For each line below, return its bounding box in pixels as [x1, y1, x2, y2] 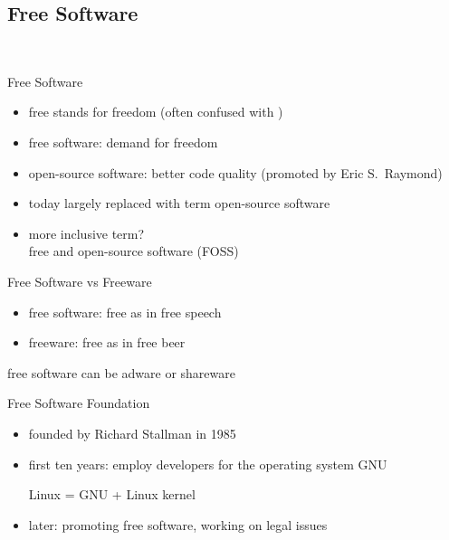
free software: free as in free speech [28, 302, 222, 321]
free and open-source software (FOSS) [28, 242, 239, 261]
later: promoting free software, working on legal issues [28, 515, 328, 534]
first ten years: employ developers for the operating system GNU [28, 454, 387, 473]
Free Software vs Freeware [7, 271, 152, 290]
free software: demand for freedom [28, 132, 218, 151]
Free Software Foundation [7, 393, 150, 412]
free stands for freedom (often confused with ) [28, 102, 283, 121]
